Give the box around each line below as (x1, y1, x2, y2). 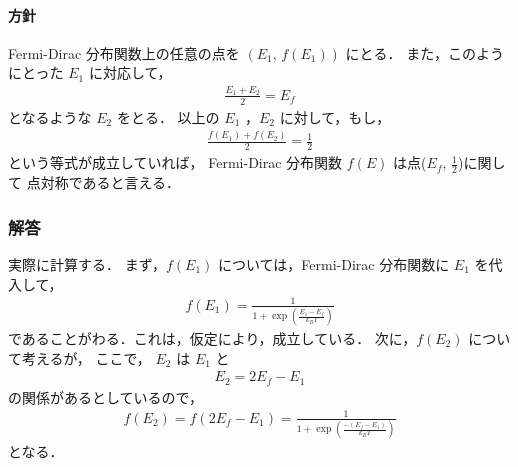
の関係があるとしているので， (8, 386, 204, 407)
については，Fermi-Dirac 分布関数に (218, 253, 450, 274)
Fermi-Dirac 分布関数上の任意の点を (8, 42, 240, 63)
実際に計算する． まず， (8, 253, 166, 274)
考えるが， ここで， (21, 347, 151, 368)
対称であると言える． (40, 172, 181, 193)
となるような (8, 106, 92, 127)
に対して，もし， (279, 106, 391, 127)
